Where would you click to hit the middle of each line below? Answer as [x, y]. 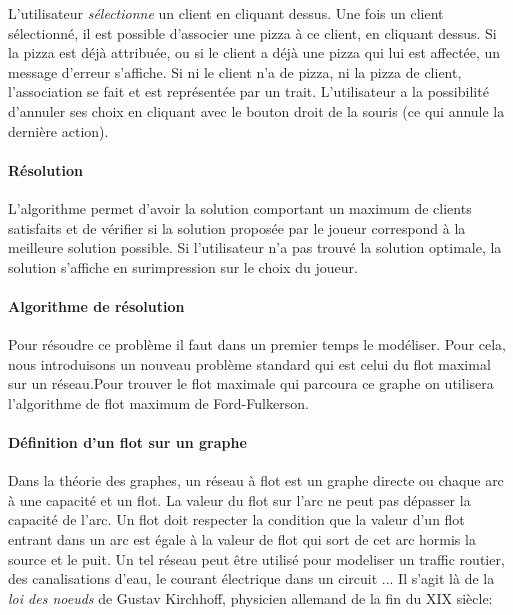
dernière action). [58, 130]
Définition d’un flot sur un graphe [127, 442]
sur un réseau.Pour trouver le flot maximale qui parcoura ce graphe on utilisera [251, 383]
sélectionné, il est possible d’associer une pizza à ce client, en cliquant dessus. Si [252, 32]
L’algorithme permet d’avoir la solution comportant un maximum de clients [240, 207]
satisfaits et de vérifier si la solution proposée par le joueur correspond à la [237, 227]
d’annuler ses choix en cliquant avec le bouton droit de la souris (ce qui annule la [256, 110]
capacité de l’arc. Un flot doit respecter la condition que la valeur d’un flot [236, 519]
